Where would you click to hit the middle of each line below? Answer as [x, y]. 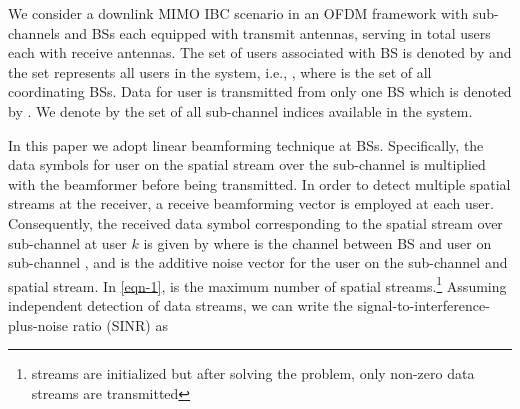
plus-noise [38, 324]
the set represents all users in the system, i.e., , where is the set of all [220, 71]
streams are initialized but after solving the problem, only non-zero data [253, 373]
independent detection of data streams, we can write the [180, 304]
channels [34, 32]
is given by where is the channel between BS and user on [317, 242]
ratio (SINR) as [120, 324]
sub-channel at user [67, 242]
